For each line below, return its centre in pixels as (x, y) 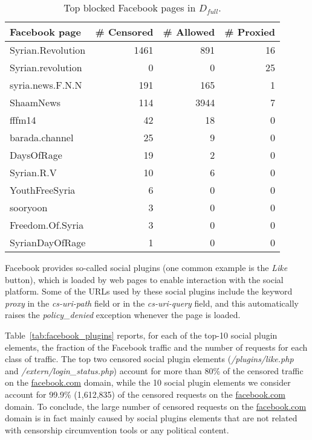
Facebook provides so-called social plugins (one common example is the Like (146, 267)
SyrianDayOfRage (48, 242)
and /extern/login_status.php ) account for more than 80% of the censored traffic (154, 370)
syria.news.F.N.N (46, 85)
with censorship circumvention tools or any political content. (117, 429)
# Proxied (250, 32)
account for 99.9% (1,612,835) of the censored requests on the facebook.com (145, 394)
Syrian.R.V (33, 172)
